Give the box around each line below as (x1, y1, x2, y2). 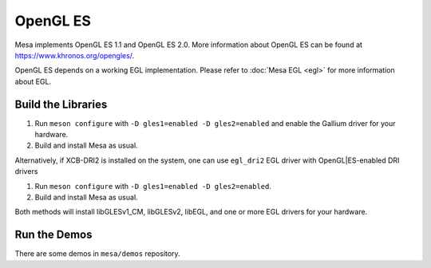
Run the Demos (14, 228, 93, 242)
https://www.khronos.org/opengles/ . (14, 50, 135, 60)
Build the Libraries (14, 97, 108, 111)
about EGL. (14, 77, 52, 86)
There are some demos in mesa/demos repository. (14, 249, 180, 258)
